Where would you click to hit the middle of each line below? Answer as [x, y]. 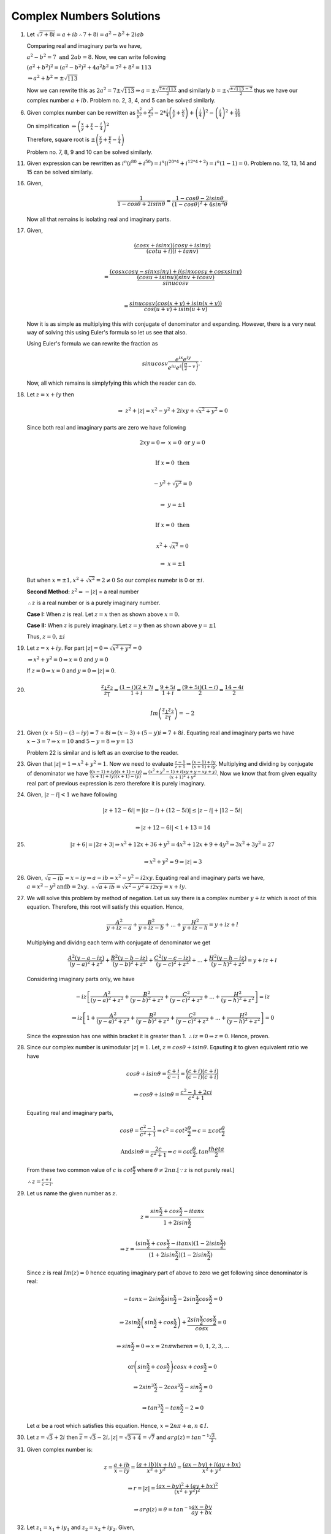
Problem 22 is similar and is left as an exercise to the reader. [103, 752]
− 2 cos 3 [169, 1386]
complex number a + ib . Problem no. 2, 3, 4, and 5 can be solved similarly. [121, 101]
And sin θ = [135, 1151]
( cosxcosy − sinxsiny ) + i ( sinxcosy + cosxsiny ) [176, 271]
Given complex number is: [60, 1450]
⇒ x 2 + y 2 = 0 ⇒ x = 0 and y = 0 [68, 659]
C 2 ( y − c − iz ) [173, 958]
